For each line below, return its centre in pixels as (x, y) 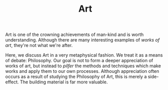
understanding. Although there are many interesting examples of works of (82, 40)
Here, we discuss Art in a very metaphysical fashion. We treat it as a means (84, 55)
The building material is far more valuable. (64, 82)
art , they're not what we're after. (39, 46)
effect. (12, 82)
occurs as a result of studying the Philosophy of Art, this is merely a (76, 77)
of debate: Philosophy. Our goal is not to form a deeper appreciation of (79, 61)
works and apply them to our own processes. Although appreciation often (82, 71)
